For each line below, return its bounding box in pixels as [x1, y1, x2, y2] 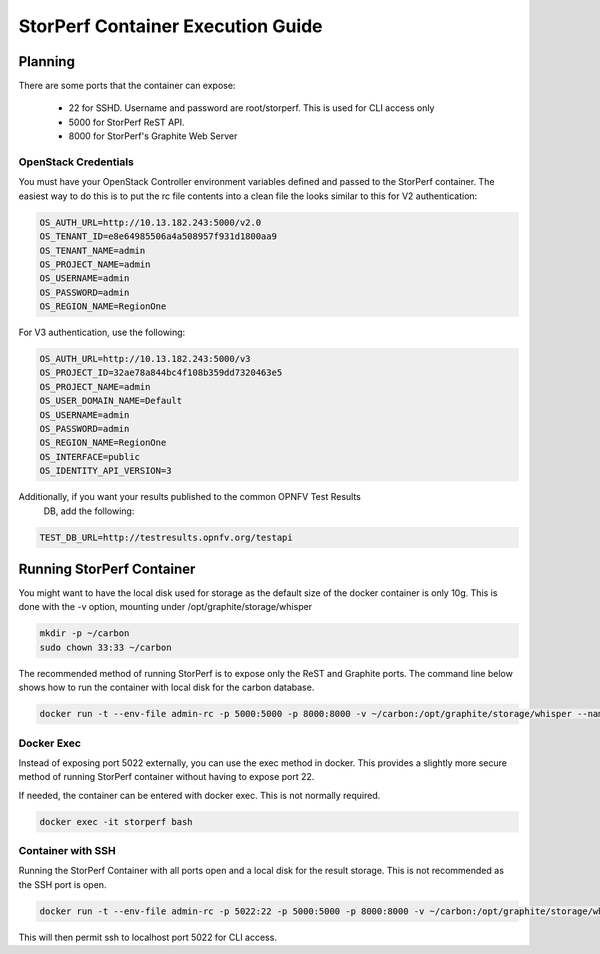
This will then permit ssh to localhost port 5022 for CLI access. [18, 931, 277, 943]
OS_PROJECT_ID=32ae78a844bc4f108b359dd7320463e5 [39, 367, 283, 379]
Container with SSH [18, 844, 116, 858]
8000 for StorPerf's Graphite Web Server [68, 130, 238, 142]
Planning [18, 53, 75, 70]
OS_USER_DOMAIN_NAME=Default [39, 395, 183, 407]
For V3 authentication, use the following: [18, 326, 186, 339]
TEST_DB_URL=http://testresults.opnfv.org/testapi [39, 531, 294, 543]
